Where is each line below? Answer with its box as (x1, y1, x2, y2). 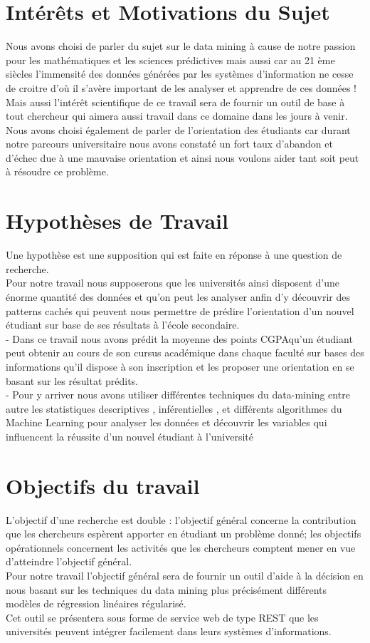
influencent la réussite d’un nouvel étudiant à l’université (6, 428, 254, 443)
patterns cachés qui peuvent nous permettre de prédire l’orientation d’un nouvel (6, 303, 354, 318)
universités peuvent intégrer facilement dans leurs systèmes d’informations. (6, 624, 332, 639)
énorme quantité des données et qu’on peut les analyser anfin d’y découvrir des (6, 289, 350, 304)
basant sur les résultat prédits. (6, 373, 139, 388)
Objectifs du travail (6, 470, 200, 500)
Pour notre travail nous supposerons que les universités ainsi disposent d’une (6, 275, 340, 290)
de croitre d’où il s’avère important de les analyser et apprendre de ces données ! (6, 80, 356, 95)
